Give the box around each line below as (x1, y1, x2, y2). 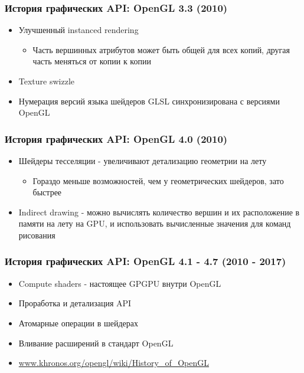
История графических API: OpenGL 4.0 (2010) (5, 131, 228, 146)
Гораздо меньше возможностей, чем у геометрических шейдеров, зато (32, 174, 284, 186)
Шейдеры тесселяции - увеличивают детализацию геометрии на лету (18, 155, 267, 166)
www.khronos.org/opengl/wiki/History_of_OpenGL (18, 356, 210, 369)
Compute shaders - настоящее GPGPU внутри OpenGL (18, 277, 221, 289)
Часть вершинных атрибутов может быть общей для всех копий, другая (32, 43, 290, 55)
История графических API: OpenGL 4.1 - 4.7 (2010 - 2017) (5, 254, 286, 269)
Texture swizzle (18, 75, 75, 87)
